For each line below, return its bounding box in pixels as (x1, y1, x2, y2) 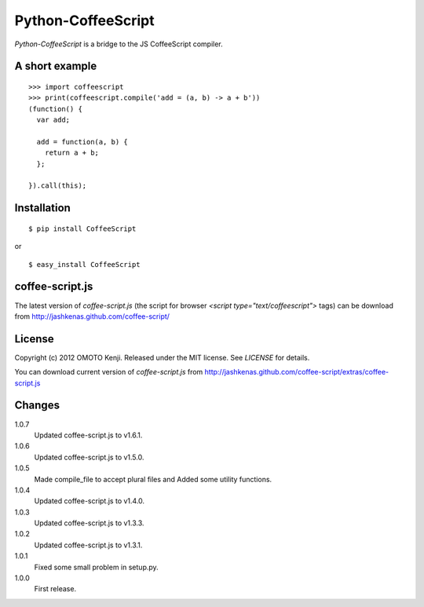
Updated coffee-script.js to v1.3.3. (34, 518, 144, 528)
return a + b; (44, 148, 100, 157)
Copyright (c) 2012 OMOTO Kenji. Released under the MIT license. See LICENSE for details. (14, 353, 310, 362)
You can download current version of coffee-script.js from (14, 367, 203, 377)
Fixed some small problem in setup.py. (34, 562, 159, 572)
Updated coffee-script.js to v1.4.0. (34, 496, 145, 506)
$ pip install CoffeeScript (28, 224, 137, 233)
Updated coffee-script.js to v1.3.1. (34, 540, 143, 550)
